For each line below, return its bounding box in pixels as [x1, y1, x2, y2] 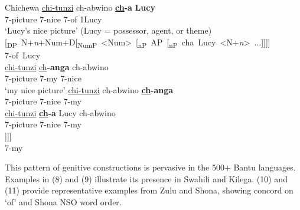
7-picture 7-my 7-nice [5, 72, 81, 84]
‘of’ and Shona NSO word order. [5, 196, 122, 208]
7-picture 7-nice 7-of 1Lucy [5, 12, 102, 25]
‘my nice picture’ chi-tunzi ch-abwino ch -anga [5, 83, 174, 96]
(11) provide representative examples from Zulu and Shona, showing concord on [5, 184, 294, 196]
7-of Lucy [5, 48, 41, 61]
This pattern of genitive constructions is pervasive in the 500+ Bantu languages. [5, 161, 296, 173]
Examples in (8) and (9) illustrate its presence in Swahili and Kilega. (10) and [5, 172, 288, 185]
